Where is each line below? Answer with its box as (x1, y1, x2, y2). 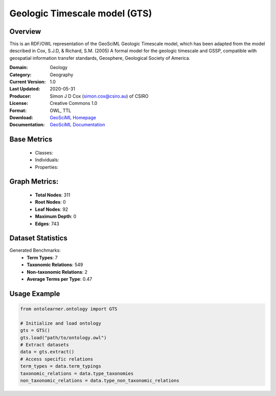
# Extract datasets (20, 342, 69, 347)
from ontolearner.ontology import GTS (20, 306, 118, 312)
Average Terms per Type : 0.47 (27, 276, 93, 282)
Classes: (35, 149, 53, 156)
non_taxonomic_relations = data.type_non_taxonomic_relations (20, 378, 179, 383)
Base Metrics (9, 135, 53, 144)
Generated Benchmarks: (9, 247, 61, 253)
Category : (9, 72, 32, 78)
